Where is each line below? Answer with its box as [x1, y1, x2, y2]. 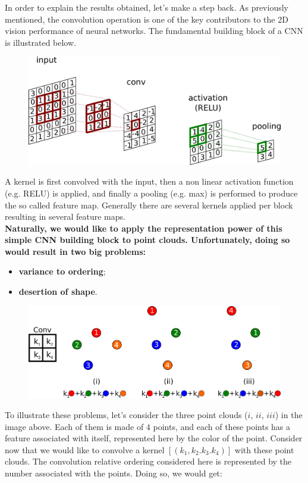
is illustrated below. [5, 36, 76, 48]
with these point [234, 443, 294, 456]
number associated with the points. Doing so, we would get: [5, 467, 222, 479]
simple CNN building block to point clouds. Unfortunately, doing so [5, 233, 290, 246]
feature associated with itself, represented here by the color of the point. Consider [5, 432, 303, 444]
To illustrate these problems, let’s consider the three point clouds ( [5, 409, 248, 421]
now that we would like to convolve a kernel [5, 443, 165, 456]
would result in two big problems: [5, 245, 146, 257]
